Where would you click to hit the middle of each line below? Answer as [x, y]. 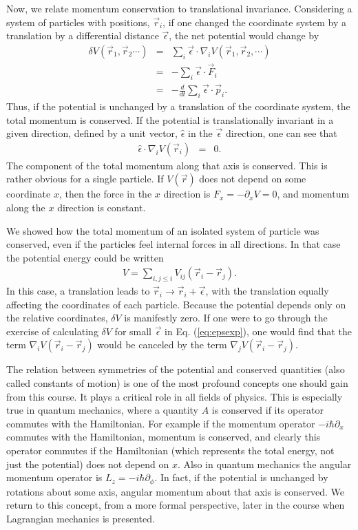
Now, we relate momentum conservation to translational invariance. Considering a [179, 8]
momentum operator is [54, 477]
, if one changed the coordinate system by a [255, 22]
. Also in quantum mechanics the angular [264, 464]
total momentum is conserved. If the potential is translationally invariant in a [170, 119]
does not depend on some [253, 179]
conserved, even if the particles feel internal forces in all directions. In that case [173, 244]
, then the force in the [105, 194]
